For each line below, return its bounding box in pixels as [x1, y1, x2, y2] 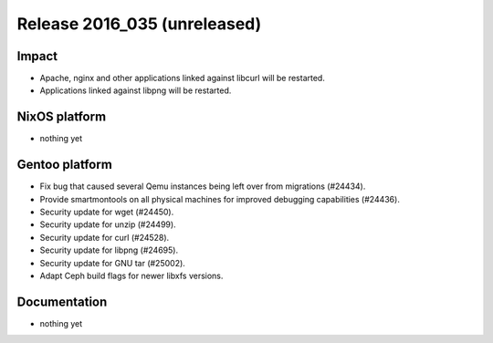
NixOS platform [16, 109, 107, 125]
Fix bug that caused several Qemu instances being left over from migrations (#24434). [39, 181, 366, 192]
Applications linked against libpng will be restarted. [39, 85, 232, 96]
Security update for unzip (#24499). [39, 219, 177, 230]
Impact [16, 48, 58, 64]
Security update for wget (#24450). [39, 206, 174, 218]
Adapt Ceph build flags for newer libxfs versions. [39, 270, 224, 281]
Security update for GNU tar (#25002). [39, 257, 186, 268]
